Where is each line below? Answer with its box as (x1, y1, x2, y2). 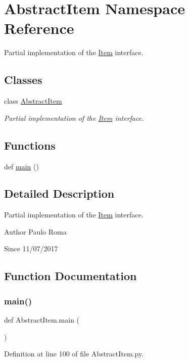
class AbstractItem (4, 96, 62, 106)
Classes (4, 72, 42, 87)
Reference (4, 18, 74, 38)
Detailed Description (4, 186, 115, 201)
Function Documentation (4, 268, 137, 284)
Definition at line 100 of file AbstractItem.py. (4, 348, 144, 359)
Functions (4, 137, 56, 153)
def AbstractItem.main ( (4, 314, 80, 325)
